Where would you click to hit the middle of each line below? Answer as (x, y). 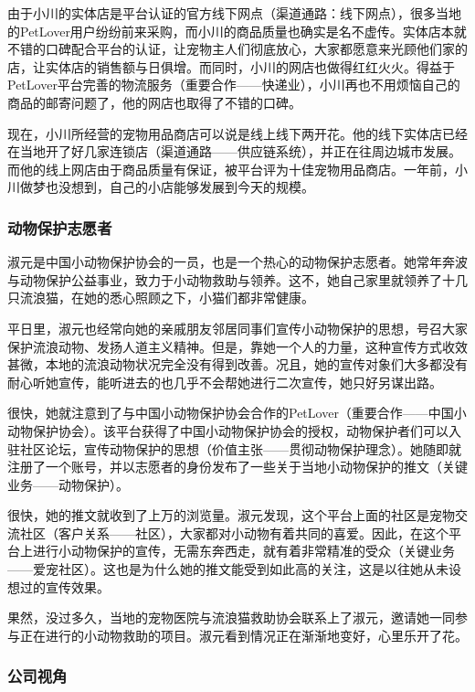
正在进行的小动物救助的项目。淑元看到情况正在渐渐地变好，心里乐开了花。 (243, 635)
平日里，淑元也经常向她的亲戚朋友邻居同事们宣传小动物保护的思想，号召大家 (237, 328)
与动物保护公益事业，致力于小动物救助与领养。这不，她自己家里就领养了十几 (237, 279)
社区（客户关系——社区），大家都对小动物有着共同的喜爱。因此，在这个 (234, 532)
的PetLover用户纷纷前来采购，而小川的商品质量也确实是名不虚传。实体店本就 (237, 31)
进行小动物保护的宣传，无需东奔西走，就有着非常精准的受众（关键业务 (243, 551)
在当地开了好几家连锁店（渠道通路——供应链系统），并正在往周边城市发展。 (234, 151)
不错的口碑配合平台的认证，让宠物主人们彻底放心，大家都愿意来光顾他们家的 (237, 49)
